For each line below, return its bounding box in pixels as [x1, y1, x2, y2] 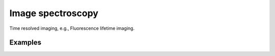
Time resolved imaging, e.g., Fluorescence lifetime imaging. [9, 25, 135, 31]
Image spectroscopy [9, 8, 99, 19]
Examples [9, 38, 42, 47]
